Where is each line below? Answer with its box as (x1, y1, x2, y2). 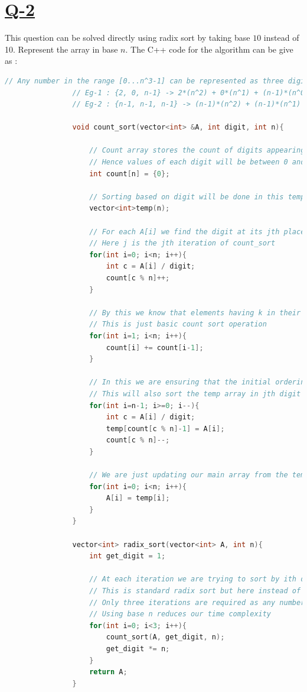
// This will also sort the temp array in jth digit (89, 389, 301, 398)
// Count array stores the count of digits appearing (89, 146, 305, 155)
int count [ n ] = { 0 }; (89, 169, 170, 178)
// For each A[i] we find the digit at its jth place (89, 227, 305, 236)
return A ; (89, 668, 128, 677)
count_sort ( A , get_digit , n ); (106, 633, 225, 642)
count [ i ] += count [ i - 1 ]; (106, 343, 204, 352)
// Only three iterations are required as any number (89, 598, 305, 607)
